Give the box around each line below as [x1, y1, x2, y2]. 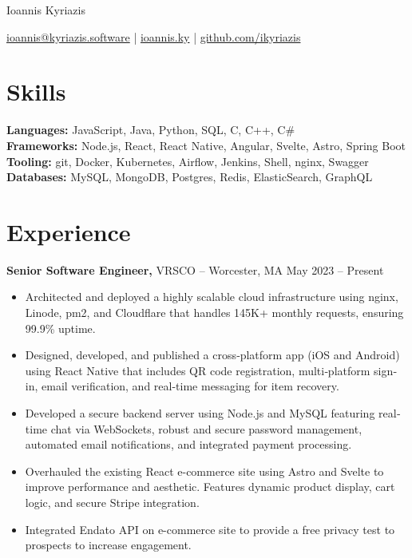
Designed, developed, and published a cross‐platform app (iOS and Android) [25, 346, 400, 363]
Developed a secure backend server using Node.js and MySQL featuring [25, 404, 375, 421]
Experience [6, 215, 131, 247]
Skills [6, 75, 66, 108]
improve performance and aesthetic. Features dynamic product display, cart [25, 478, 395, 495]
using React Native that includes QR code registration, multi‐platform [25, 362, 370, 378]
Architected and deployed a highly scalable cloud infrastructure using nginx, [25, 288, 398, 305]
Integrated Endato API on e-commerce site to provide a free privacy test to [25, 520, 395, 537]
